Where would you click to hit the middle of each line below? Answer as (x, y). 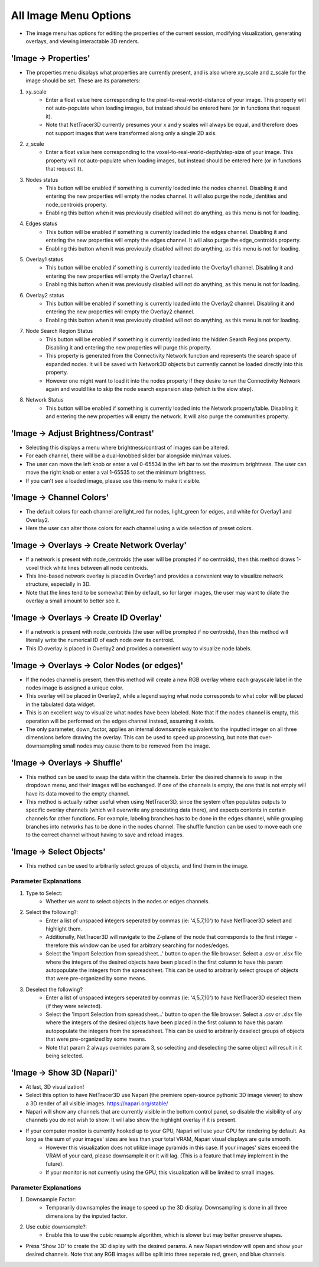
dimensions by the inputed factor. (87, 1216)
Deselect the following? (54, 989)
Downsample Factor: (51, 1199)
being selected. (65, 1056)
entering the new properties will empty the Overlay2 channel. (120, 312)
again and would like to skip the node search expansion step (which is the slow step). (149, 389)
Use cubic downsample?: (56, 1227)
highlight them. (64, 929)
